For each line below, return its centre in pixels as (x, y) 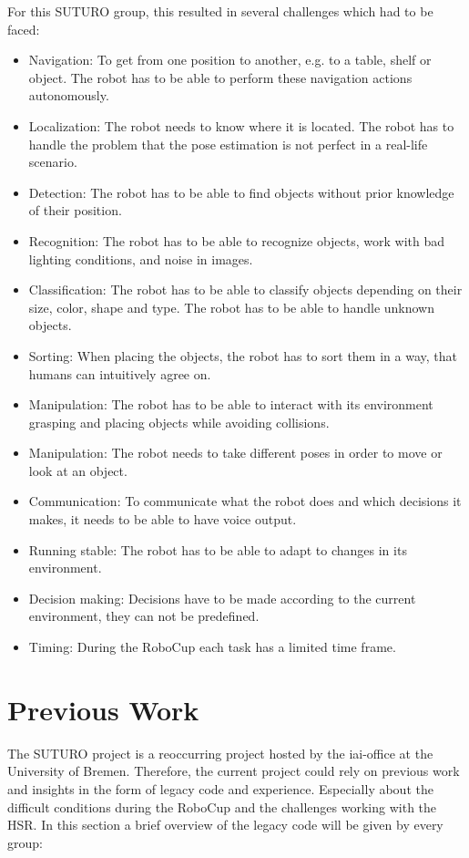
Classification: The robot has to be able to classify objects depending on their (245, 289)
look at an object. (78, 470)
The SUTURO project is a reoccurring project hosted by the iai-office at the (220, 753)
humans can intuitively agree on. (120, 373)
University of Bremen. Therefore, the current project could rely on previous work (234, 771)
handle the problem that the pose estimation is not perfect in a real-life (228, 144)
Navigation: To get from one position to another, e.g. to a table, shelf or (230, 60)
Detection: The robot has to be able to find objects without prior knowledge (241, 192)
